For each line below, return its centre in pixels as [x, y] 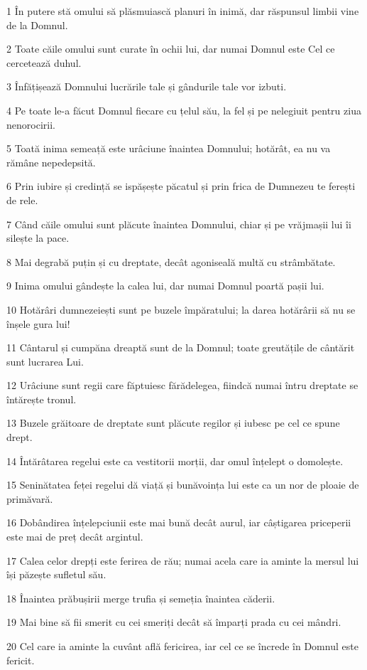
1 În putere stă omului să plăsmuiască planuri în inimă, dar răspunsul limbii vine [183, 11]
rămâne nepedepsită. [51, 162]
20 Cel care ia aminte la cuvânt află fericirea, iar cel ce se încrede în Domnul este [182, 646]
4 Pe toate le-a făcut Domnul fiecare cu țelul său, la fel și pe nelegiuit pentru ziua [184, 110]
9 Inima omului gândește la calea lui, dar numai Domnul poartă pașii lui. [165, 286]
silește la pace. [38, 238]
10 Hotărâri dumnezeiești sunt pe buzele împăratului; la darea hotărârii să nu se [181, 309]
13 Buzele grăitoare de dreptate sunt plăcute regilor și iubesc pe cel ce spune [173, 423]
